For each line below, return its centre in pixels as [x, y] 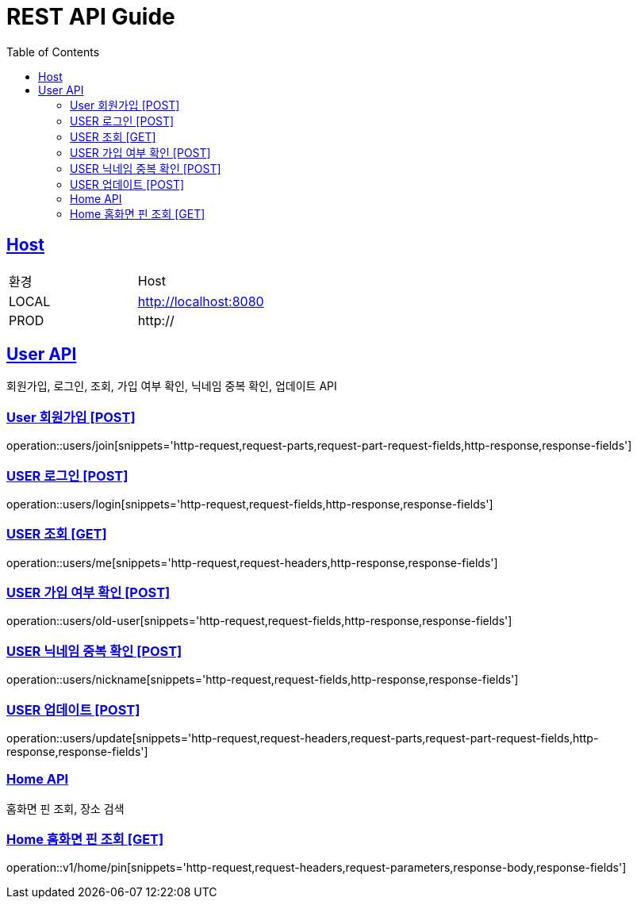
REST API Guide [91, 17]
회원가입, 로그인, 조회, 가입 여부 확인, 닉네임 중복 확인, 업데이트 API [172, 386]
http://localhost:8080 [201, 301]
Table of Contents [53, 52]
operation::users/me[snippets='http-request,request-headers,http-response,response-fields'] [252, 562]
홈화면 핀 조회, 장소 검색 [65, 808]
